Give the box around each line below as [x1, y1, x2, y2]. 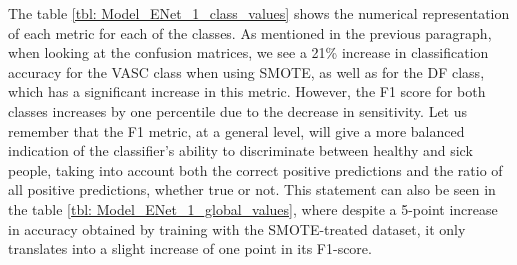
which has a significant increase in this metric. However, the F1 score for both [8, 81, 486, 102]
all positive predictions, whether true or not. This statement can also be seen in [8, 179, 496, 200]
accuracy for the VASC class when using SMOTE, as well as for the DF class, [8, 61, 485, 82]
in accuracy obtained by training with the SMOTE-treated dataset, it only [8, 218, 466, 239]
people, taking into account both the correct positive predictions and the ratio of [8, 159, 503, 180]
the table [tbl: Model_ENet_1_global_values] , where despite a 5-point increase [8, 198, 498, 219]
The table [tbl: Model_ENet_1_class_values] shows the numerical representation [8, 3, 510, 23]
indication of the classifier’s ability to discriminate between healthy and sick [8, 140, 473, 161]
